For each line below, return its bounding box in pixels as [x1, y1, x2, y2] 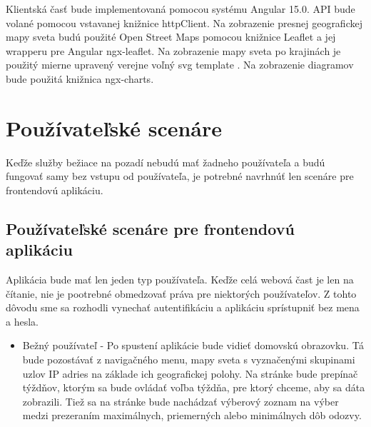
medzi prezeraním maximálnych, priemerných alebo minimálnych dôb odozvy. [22, 408, 362, 423]
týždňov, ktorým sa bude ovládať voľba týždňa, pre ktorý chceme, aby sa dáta [22, 380, 365, 395]
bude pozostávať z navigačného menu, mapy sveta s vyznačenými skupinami [22, 352, 355, 367]
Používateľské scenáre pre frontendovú [6, 217, 295, 239]
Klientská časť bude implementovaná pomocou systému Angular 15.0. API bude [6, 1, 355, 16]
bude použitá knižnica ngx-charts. [6, 71, 154, 86]
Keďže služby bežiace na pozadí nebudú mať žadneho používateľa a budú [6, 154, 325, 169]
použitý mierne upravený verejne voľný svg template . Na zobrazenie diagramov [6, 57, 354, 72]
